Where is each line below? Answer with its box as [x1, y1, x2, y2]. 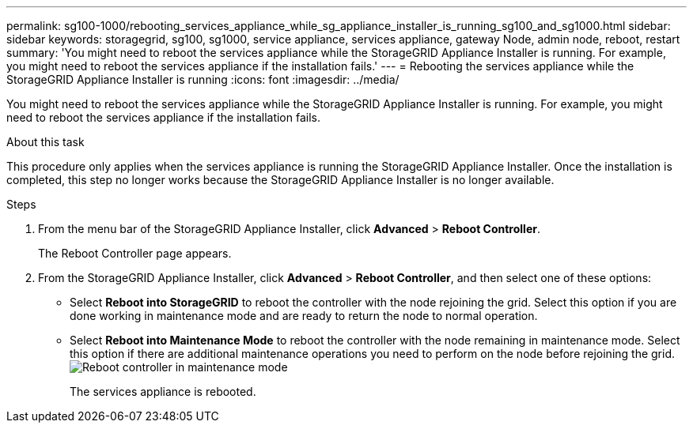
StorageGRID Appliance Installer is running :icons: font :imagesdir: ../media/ [6, 73, 400, 86]
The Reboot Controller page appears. [38, 246, 232, 260]
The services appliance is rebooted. [70, 385, 256, 398]
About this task [6, 135, 85, 149]
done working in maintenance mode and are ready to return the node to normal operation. [70, 309, 538, 322]
